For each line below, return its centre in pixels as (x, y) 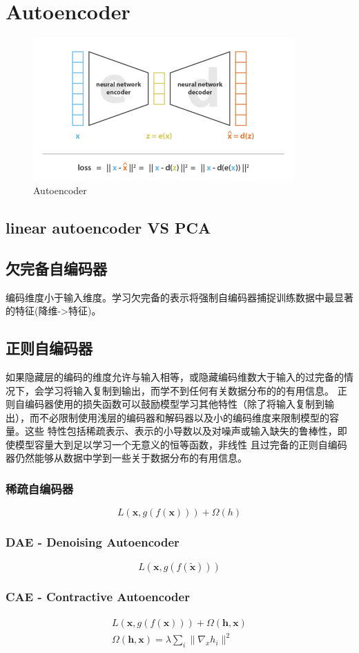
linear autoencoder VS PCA (108, 227)
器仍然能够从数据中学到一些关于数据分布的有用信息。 (126, 458)
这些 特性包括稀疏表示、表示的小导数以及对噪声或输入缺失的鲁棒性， (181, 431)
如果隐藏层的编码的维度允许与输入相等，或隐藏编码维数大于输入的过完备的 (175, 376)
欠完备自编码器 (56, 268)
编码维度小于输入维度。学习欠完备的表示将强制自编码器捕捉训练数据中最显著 (179, 297)
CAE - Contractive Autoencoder (98, 597)
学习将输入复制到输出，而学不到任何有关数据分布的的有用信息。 (189, 390)
